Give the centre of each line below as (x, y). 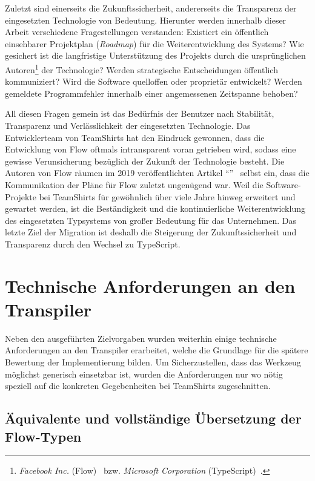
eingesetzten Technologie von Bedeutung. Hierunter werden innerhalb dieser (146, 20)
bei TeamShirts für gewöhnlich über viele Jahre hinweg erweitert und (167, 196)
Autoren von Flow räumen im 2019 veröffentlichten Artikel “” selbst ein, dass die (157, 173)
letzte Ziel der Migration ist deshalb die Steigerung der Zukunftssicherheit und (151, 232)
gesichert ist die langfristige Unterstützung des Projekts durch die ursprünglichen (155, 55)
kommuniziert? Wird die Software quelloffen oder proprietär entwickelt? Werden (154, 81)
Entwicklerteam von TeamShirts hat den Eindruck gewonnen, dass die (135, 137)
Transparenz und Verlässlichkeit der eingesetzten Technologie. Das (128, 125)
